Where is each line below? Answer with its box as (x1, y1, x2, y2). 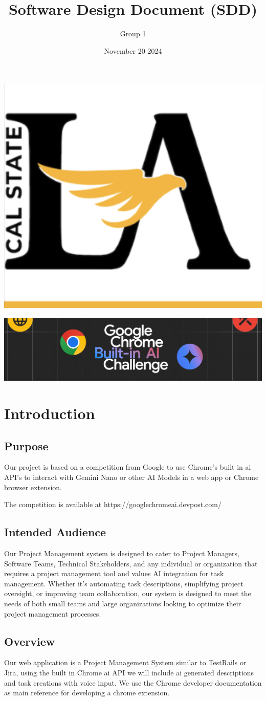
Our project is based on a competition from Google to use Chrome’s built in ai (4, 462, 251, 472)
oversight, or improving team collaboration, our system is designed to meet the (4, 588, 251, 599)
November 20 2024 (104, 45, 162, 56)
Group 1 (120, 28, 146, 39)
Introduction (4, 403, 95, 424)
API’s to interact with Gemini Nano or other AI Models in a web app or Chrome (4, 472, 259, 483)
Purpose (4, 437, 49, 453)
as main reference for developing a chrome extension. (4, 687, 170, 698)
